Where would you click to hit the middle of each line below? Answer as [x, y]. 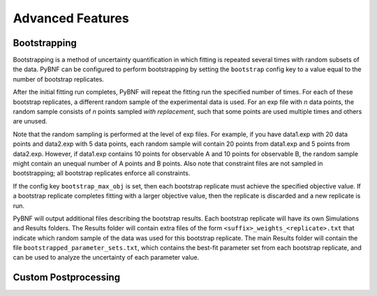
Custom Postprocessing [67, 277]
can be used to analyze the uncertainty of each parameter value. [106, 258]
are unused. [30, 121]
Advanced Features [71, 18]
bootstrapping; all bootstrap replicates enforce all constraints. [102, 173]
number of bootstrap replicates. [59, 79]
